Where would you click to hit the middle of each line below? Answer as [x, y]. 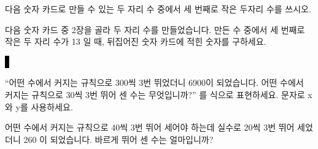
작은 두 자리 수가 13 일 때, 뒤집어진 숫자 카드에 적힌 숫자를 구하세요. [136, 41]
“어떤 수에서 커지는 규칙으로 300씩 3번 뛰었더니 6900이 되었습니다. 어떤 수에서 [154, 82]
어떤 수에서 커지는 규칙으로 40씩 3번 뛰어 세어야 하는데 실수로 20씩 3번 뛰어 [150, 127]
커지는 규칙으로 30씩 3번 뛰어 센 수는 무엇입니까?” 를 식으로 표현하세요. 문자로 [155, 94]
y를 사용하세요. [44, 106]
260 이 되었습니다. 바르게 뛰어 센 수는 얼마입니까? [118, 139]
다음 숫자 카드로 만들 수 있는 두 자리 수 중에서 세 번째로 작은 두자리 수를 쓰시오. [158, 9]
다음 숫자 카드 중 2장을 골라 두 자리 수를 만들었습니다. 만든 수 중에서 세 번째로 [155, 29]
